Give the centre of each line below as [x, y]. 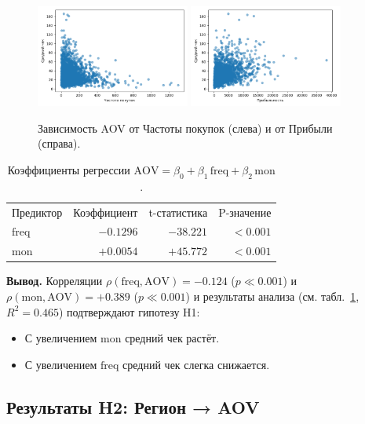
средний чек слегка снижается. [196, 364]
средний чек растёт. [172, 338]
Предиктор [37, 212]
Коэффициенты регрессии [69, 169]
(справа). [59, 143]
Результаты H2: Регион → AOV [133, 406]
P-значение [245, 212]
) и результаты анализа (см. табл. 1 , [272, 296]
